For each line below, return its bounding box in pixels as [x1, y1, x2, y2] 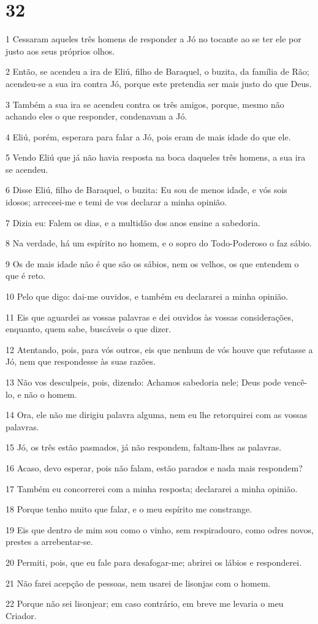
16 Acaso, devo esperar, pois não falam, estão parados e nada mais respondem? [6, 461, 303, 474]
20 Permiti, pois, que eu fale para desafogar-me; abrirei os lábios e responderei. [6, 555, 302, 568]
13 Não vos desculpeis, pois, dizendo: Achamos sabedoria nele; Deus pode [6, 376, 281, 388]
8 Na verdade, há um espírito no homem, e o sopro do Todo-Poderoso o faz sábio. [6, 237, 312, 249]
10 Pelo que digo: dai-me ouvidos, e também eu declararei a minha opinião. [6, 290, 289, 303]
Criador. [6, 609, 37, 622]
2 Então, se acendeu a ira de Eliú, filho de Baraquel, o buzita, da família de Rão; [6, 65, 309, 78]
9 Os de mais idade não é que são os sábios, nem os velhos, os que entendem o [6, 257, 299, 270]
